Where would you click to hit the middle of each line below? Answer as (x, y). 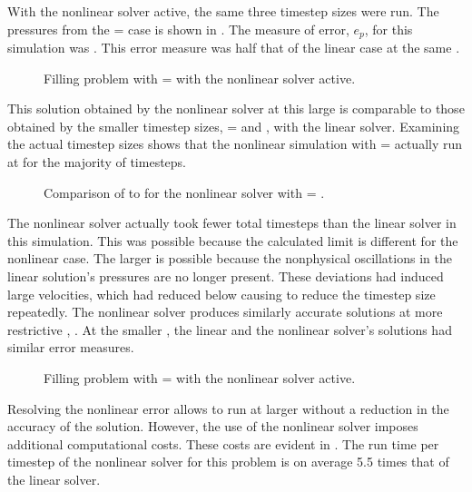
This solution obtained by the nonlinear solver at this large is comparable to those (236, 108)
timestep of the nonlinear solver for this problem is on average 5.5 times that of (228, 462)
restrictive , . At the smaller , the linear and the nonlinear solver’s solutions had (230, 329)
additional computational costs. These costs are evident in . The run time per (223, 443)
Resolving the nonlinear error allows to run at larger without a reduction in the (228, 408)
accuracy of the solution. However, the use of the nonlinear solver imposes (213, 426)
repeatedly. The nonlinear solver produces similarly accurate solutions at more (225, 312)
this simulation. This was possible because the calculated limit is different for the (233, 240)
